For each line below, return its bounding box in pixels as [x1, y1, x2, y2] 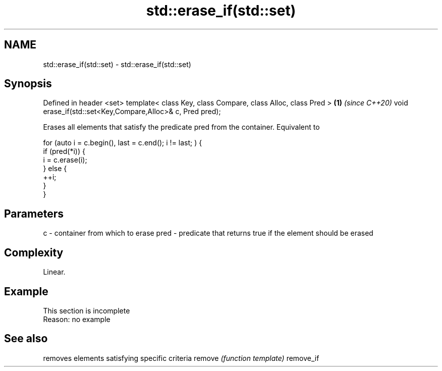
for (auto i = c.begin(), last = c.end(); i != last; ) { [43, 138, 202, 147]
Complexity [4, 246, 64, 259]
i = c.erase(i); [43, 155, 87, 165]
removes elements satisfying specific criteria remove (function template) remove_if [43, 353, 319, 362]
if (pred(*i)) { [43, 147, 85, 156]
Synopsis [4, 77, 52, 90]
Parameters [4, 207, 64, 220]
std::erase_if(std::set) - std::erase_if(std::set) [43, 60, 191, 69]
